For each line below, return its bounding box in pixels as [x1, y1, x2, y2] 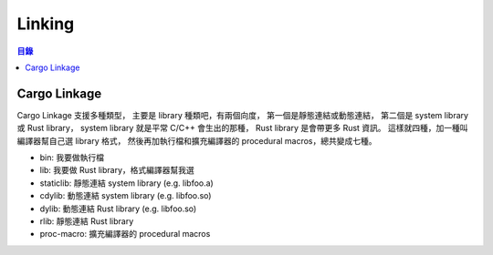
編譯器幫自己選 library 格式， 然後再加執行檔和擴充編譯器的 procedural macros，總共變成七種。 [16, 135, 378, 146]
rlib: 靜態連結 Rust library [39, 215, 134, 227]
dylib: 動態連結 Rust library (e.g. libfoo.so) [39, 203, 197, 214]
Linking [16, 14, 75, 34]
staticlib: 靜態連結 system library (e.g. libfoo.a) [39, 178, 214, 189]
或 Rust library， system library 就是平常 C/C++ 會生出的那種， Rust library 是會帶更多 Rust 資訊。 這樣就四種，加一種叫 [16, 123, 469, 134]
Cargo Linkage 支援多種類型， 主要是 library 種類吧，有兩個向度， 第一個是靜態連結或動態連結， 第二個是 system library [16, 109, 469, 120]
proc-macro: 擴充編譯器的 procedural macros [39, 229, 211, 240]
